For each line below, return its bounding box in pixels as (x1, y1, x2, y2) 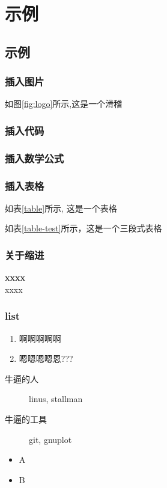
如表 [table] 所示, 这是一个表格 (5, 201, 117, 214)
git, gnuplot (29, 433, 72, 445)
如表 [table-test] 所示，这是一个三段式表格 (5, 222, 162, 234)
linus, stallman (29, 392, 83, 405)
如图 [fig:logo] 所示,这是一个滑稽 (5, 97, 123, 110)
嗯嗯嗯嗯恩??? (19, 352, 73, 365)
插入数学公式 (5, 150, 64, 165)
